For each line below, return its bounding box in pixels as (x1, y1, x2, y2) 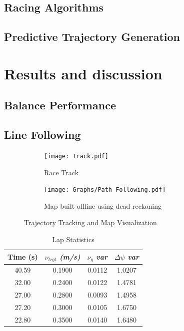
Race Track (44, 167, 79, 177)
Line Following (4, 127, 81, 142)
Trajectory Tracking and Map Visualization (24, 217, 157, 228)
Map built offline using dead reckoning (44, 200, 162, 211)
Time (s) (7, 252, 38, 262)
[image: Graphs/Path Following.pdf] (44, 186, 166, 194)
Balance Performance (4, 97, 116, 113)
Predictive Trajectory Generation (4, 29, 180, 44)
